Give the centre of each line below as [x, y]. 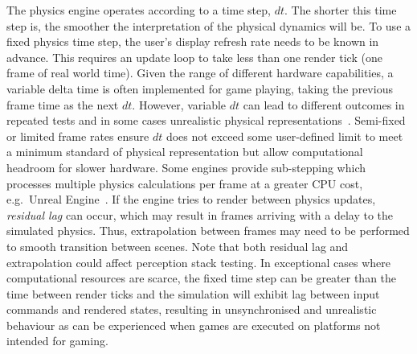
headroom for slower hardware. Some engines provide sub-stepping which [186, 167]
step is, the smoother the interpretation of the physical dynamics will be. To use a [209, 25]
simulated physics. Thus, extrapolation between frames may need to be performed [208, 231]
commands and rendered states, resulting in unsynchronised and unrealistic [192, 309]
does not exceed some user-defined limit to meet [284, 136]
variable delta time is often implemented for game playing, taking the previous [200, 88]
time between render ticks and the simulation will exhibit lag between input [193, 293]
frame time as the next [63, 104]
